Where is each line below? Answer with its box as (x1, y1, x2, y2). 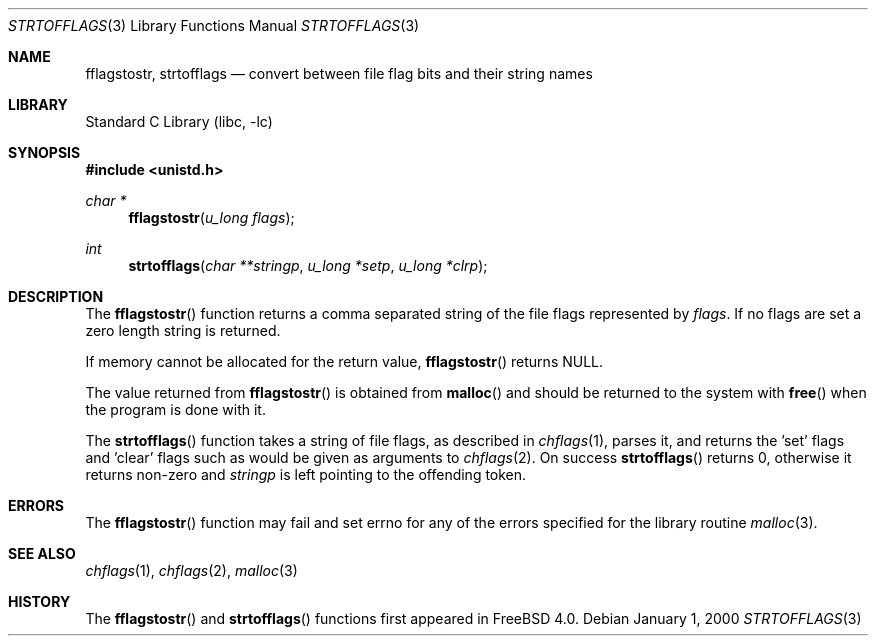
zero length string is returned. (85, 322, 281, 339)
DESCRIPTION (8, 288, 104, 305)
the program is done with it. (85, 401, 266, 418)
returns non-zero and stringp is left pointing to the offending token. (85, 466, 527, 483)
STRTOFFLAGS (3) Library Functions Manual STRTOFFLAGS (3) (8, 17, 420, 34)
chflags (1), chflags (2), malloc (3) (85, 562, 298, 579)
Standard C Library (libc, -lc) (85, 113, 273, 130)
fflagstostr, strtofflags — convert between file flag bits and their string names (85, 65, 593, 82)
